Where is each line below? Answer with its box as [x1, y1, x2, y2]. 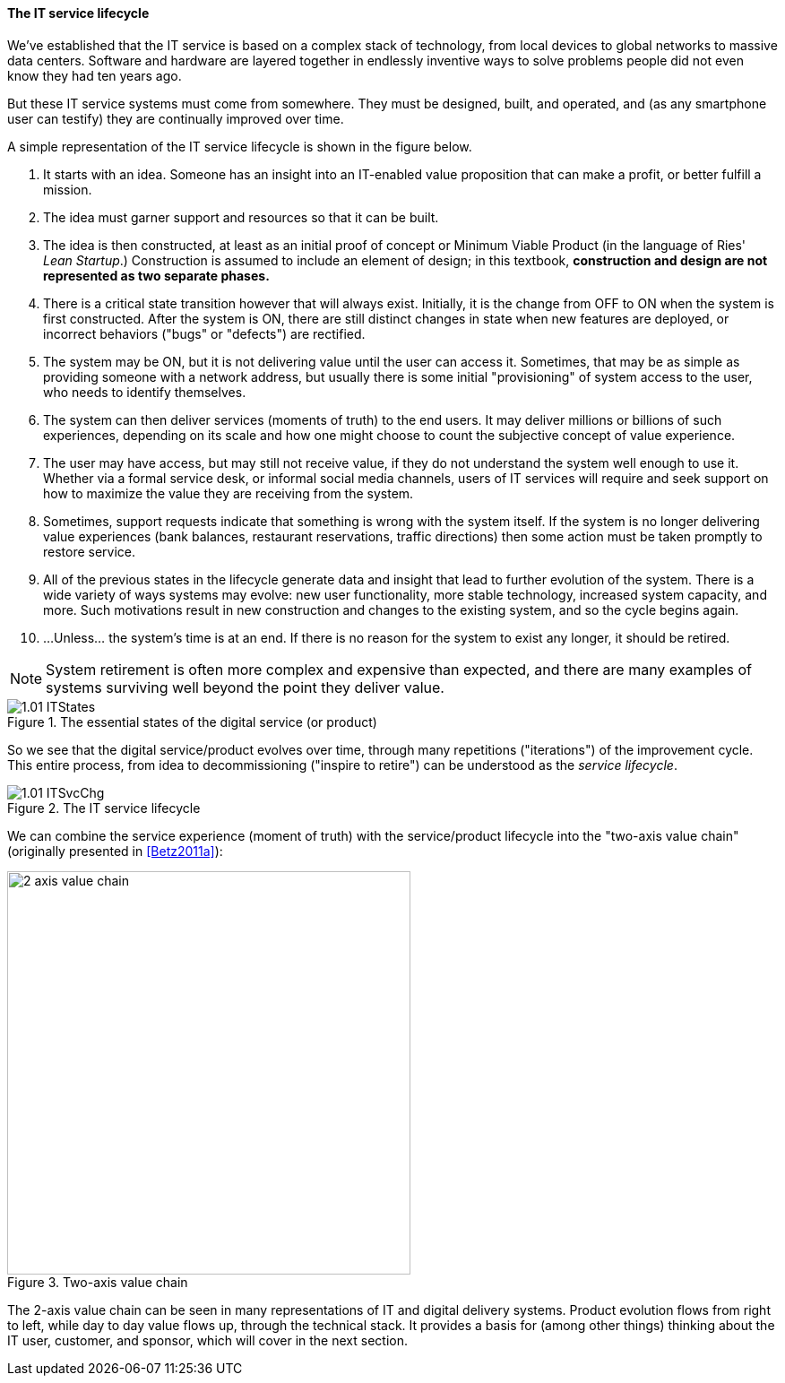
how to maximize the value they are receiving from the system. [43, 485, 414, 501]
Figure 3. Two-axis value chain [7, 1274, 188, 1290]
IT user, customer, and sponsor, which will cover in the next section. [7, 1332, 408, 1348]
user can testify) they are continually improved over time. [7, 110, 344, 126]
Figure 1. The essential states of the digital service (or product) [7, 713, 377, 730]
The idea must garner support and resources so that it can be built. [43, 209, 439, 225]
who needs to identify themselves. [43, 384, 246, 400]
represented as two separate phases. [43, 267, 270, 283]
